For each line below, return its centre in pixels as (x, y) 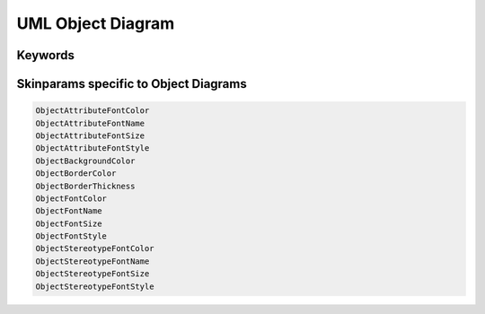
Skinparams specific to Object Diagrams (132, 84)
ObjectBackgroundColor (85, 161)
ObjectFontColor (71, 198)
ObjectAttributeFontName (90, 123)
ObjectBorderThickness (85, 186)
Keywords (46, 55)
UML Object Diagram (96, 23)
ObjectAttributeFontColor (93, 111)
